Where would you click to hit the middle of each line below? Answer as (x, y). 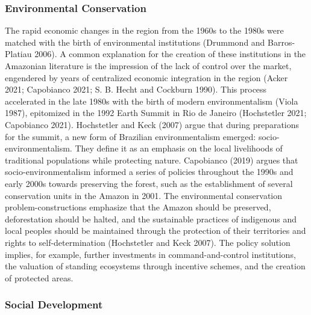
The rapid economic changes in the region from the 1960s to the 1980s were (144, 30)
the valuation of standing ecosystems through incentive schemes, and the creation (155, 266)
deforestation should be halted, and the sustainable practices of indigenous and (151, 219)
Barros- (281, 42)
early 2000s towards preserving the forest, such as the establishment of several (149, 183)
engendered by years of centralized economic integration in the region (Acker (146, 77)
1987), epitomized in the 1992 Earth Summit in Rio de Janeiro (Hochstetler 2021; (156, 113)
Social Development (54, 304)
